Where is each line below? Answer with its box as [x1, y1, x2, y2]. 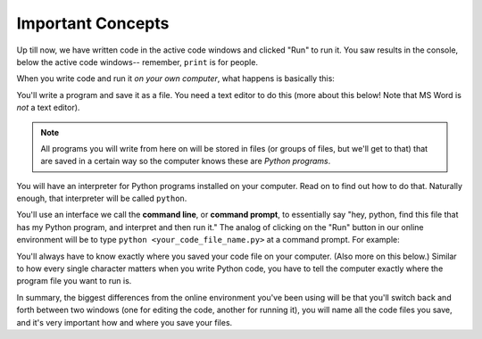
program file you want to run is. [16, 276, 132, 286]
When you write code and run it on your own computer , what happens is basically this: [16, 73, 335, 84]
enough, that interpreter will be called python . [16, 193, 187, 204]
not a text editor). [16, 103, 80, 113]
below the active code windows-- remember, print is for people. [16, 56, 259, 67]
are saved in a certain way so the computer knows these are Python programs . [40, 156, 331, 167]
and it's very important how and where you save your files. [16, 317, 233, 327]
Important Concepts [16, 13, 170, 33]
